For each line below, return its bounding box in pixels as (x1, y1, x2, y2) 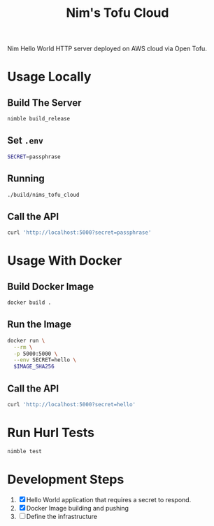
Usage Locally (7, 69, 92, 85)
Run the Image (7, 319, 72, 331)
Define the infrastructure (26, 512, 98, 520)
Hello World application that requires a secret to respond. (26, 495, 192, 504)
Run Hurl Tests (7, 425, 94, 441)
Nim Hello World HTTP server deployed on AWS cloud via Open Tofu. (7, 44, 208, 53)
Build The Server (7, 97, 82, 109)
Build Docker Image (7, 280, 94, 292)
